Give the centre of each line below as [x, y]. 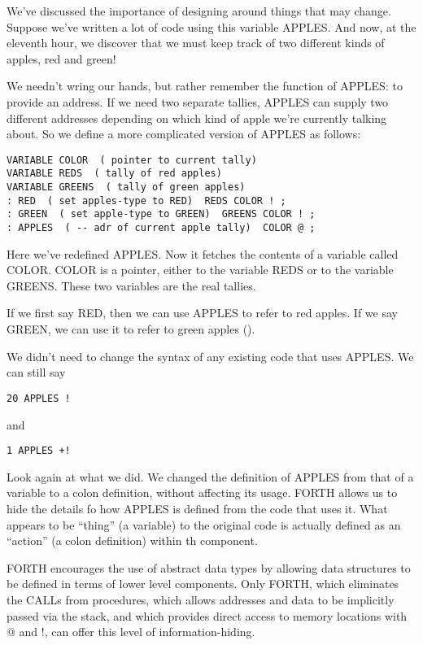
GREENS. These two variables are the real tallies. [131, 285]
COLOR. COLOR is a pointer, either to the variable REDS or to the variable [200, 270]
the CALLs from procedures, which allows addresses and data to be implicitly [201, 599]
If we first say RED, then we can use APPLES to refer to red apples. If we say [202, 313]
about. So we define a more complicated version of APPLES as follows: [184, 134]
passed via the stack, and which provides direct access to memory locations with [207, 615]
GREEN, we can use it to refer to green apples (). [131, 329]
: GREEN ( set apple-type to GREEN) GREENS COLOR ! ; [161, 214]
